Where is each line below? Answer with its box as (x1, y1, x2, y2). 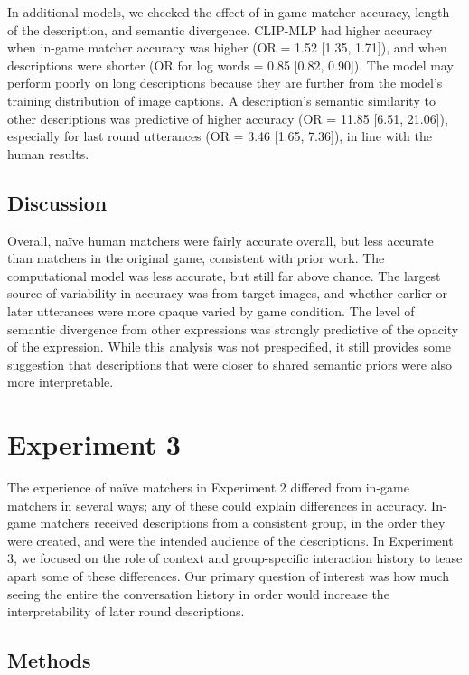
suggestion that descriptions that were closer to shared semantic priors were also (7, 354, 453, 373)
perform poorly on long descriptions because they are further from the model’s (7, 73, 443, 92)
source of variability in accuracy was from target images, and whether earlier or (7, 284, 448, 303)
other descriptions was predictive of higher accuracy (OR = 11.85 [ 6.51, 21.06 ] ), (7, 108, 448, 127)
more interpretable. (7, 372, 114, 391)
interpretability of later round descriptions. (7, 602, 245, 621)
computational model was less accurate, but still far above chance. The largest (7, 266, 441, 285)
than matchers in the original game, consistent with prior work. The (7, 248, 385, 267)
